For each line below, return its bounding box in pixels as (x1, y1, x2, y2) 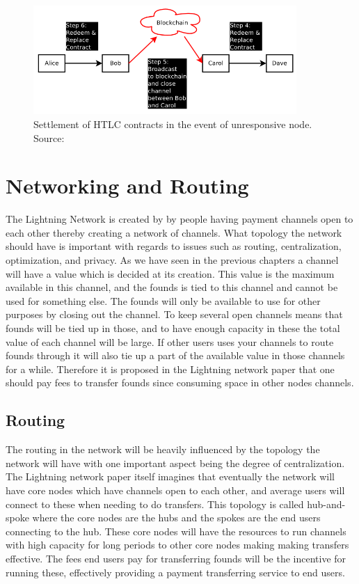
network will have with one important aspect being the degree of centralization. (6, 455, 345, 470)
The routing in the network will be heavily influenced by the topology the (6, 442, 320, 457)
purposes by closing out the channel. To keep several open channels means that (6, 307, 343, 322)
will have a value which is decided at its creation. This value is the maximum (6, 266, 335, 281)
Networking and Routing (6, 171, 249, 200)
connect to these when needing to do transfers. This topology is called (6, 496, 304, 511)
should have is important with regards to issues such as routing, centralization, (6, 239, 342, 253)
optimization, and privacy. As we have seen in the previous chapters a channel (6, 253, 339, 267)
